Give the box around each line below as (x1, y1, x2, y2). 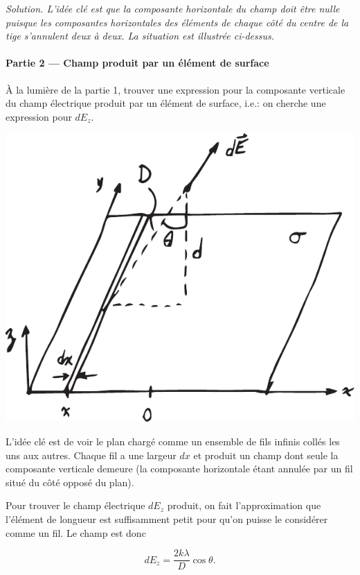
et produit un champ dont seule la (193, 447, 339, 462)
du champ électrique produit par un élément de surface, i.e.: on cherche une (6, 96, 326, 110)
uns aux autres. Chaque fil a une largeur (6, 447, 177, 462)
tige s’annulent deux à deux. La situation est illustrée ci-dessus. (6, 28, 275, 43)
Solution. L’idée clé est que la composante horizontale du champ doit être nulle (6, 1, 340, 15)
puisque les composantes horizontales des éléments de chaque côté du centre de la (6, 15, 349, 29)
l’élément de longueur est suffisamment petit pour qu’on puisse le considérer (6, 512, 328, 526)
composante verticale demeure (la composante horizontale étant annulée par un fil (6, 461, 353, 476)
